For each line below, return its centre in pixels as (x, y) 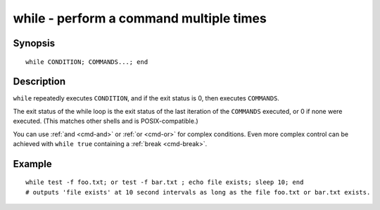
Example (32, 164)
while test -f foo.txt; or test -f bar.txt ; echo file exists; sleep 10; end (165, 182)
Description (39, 82)
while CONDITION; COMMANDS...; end (87, 62)
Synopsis (34, 43)
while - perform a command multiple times (140, 18)
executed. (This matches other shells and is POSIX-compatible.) (106, 121)
